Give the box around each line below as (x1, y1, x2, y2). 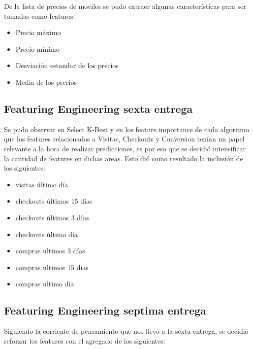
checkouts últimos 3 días (15, 212, 89, 222)
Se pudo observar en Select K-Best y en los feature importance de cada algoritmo (4, 124, 249, 134)
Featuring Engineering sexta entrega (4, 101, 193, 116)
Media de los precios (15, 76, 77, 87)
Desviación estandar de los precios (15, 60, 119, 70)
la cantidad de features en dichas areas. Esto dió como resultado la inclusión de (4, 153, 243, 163)
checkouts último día (15, 229, 78, 239)
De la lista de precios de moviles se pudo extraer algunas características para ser (4, 1, 246, 11)
